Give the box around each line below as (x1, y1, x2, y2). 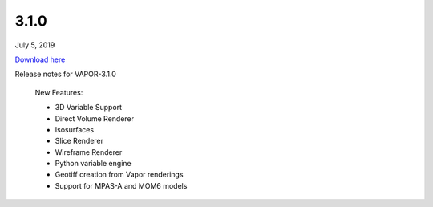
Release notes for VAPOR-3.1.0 (14, 69, 116, 79)
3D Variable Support (55, 103, 123, 112)
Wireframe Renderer (55, 147, 123, 156)
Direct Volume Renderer (55, 113, 135, 124)
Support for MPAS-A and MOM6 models (55, 181, 188, 190)
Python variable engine (55, 159, 132, 168)
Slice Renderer (55, 136, 104, 146)
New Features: (34, 87, 83, 97)
